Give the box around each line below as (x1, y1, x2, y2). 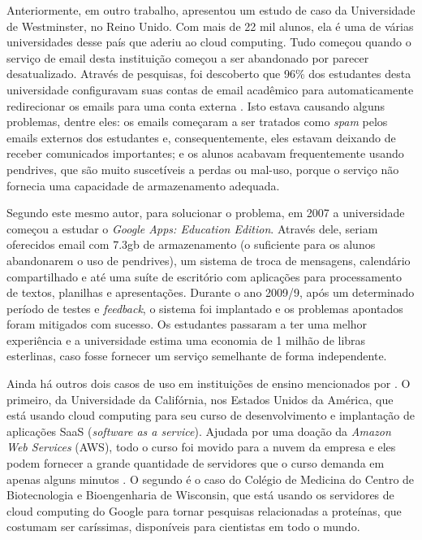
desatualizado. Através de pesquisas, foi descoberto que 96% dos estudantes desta (6, 65, 411, 82)
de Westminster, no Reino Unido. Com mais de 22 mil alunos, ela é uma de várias (6, 17, 414, 34)
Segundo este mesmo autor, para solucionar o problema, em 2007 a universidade (6, 204, 405, 221)
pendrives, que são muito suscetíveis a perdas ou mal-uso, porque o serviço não (6, 160, 399, 177)
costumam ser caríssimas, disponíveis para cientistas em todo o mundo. (6, 518, 360, 535)
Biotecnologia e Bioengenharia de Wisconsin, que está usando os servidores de (6, 486, 394, 503)
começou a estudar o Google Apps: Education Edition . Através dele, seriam (6, 220, 378, 237)
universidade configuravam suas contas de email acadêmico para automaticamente (6, 81, 414, 98)
